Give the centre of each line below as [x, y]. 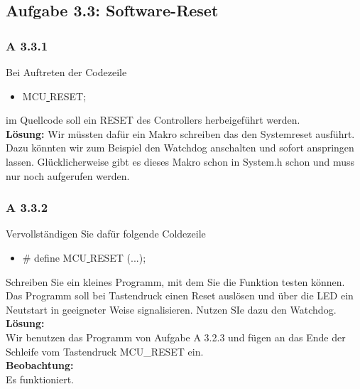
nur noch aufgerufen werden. [68, 175]
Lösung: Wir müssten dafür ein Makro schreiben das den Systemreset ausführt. [180, 133]
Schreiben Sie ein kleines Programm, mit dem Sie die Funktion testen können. [175, 281]
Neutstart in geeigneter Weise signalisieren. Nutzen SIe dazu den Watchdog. [171, 309]
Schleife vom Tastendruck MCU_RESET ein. [105, 351]
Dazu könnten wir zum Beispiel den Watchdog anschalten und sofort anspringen [180, 148]
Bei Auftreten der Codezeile [66, 72]
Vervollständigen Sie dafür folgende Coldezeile [106, 234]
